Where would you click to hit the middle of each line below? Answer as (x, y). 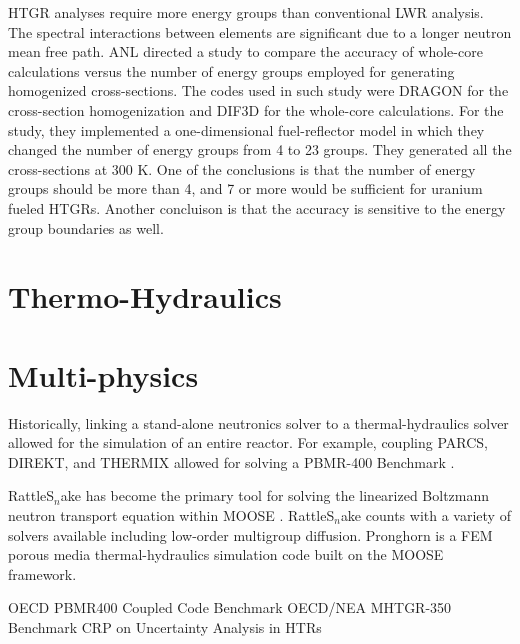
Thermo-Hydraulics (145, 296)
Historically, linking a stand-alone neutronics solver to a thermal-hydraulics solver (258, 422)
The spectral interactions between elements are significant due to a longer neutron (260, 31)
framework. (42, 573)
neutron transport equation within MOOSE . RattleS (171, 515)
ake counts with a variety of (425, 515)
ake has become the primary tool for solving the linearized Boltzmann (275, 495)
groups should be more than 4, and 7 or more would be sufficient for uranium (245, 188)
